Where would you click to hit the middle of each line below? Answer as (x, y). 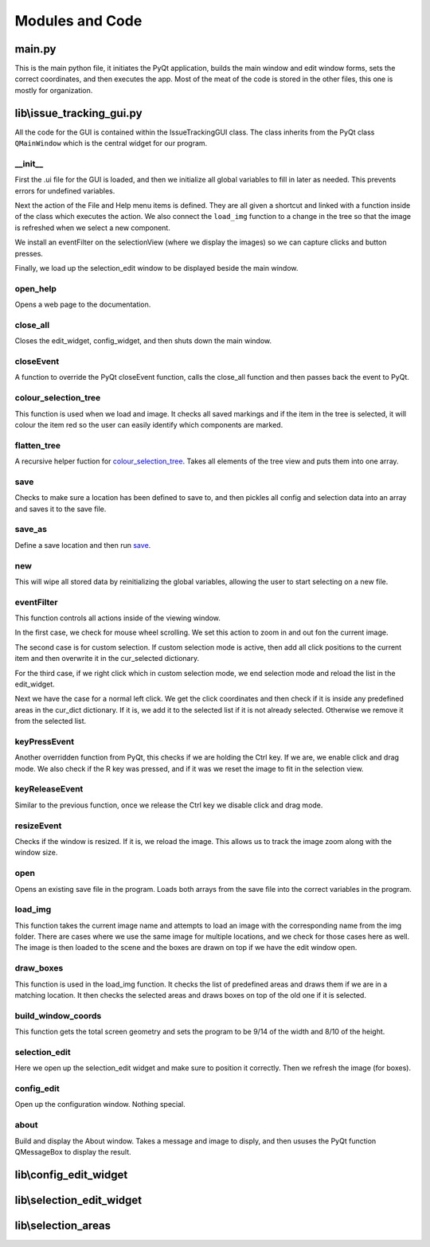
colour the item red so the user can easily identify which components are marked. (149, 424)
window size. (36, 853)
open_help (36, 288)
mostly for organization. (54, 90)
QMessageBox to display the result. (73, 1151)
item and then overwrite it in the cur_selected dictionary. (107, 659)
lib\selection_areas (63, 1225)
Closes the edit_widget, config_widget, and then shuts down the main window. (143, 341)
